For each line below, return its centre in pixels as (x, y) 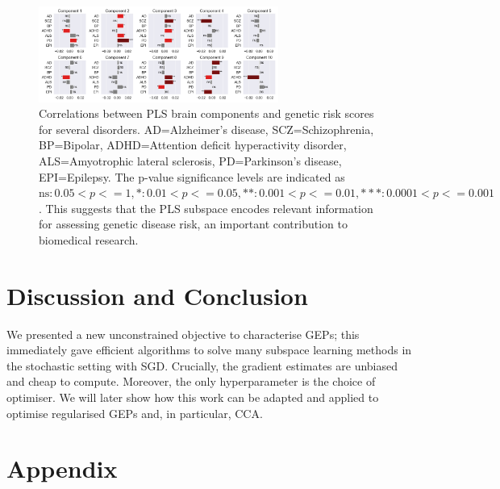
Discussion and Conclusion (157, 295)
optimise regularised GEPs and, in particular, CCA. (135, 413)
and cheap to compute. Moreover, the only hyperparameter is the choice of (191, 381)
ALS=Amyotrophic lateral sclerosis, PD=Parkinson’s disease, (190, 160)
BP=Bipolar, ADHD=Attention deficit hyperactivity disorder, (193, 145)
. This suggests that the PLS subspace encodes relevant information (206, 208)
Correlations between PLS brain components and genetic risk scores (206, 113)
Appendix (62, 468)
